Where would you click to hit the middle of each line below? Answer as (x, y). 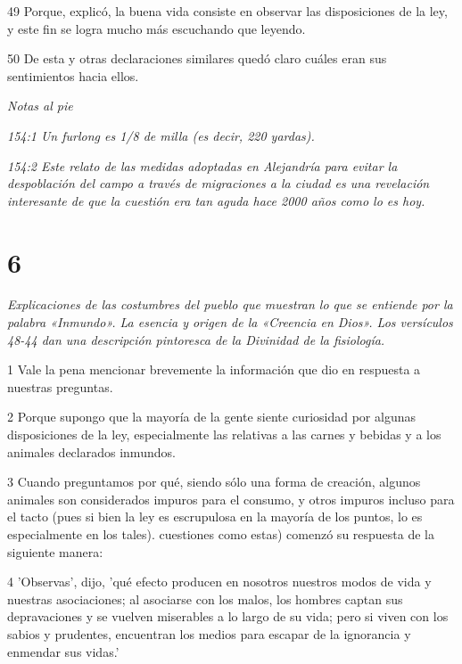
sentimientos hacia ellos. (73, 75)
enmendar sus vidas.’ (63, 651)
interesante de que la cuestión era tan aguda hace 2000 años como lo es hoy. (216, 200)
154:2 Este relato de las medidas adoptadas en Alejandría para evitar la (202, 165)
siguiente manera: (55, 551)
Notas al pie (40, 106)
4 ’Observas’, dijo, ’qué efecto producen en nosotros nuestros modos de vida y (219, 582)
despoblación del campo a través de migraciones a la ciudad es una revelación (219, 183)
